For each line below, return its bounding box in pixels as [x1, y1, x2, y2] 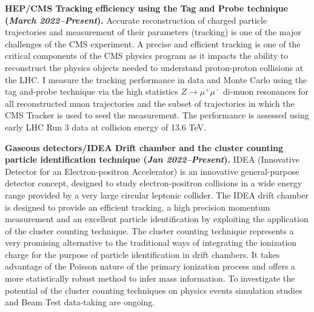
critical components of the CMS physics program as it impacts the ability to [5, 49, 289, 62]
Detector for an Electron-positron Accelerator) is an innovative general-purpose [5, 164, 299, 177]
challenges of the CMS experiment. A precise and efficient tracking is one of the [5, 37, 301, 50]
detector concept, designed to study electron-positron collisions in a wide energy [5, 177, 302, 189]
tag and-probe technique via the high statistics [5, 85, 178, 98]
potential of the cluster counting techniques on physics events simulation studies [5, 283, 302, 296]
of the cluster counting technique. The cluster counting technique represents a [5, 224, 294, 237]
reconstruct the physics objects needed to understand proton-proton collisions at [5, 61, 304, 73]
